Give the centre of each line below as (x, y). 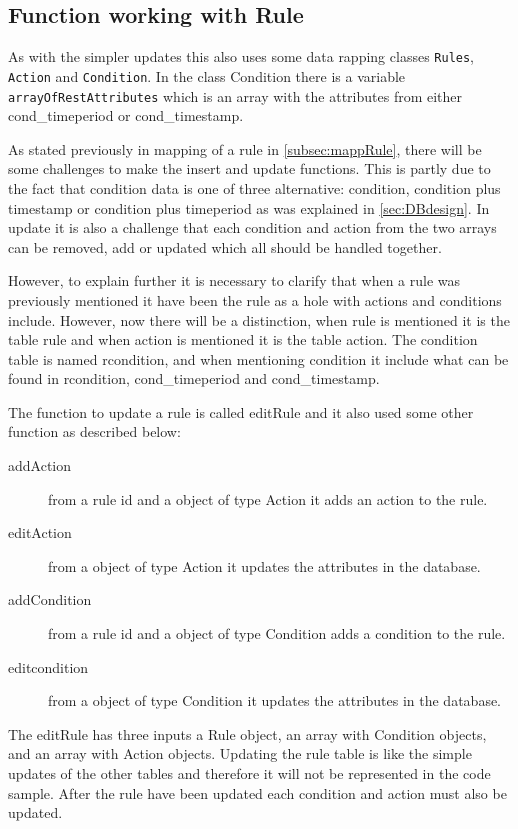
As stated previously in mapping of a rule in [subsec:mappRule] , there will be (245, 148)
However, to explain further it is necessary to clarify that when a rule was (234, 280)
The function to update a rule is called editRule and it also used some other (241, 411)
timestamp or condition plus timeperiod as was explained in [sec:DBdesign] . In (249, 207)
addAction (40, 465)
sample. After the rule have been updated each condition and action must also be (257, 792)
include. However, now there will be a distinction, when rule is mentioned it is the (259, 319)
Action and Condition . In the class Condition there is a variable (207, 75)
